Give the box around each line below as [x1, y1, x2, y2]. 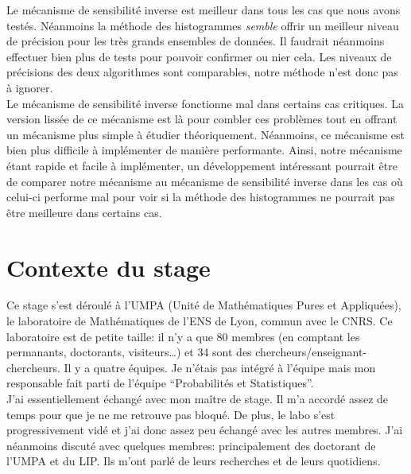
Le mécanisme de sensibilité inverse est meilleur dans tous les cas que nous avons [6, 2, 401, 17]
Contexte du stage [6, 251, 211, 283]
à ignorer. [6, 79, 53, 95]
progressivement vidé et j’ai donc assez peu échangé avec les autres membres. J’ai [6, 422, 403, 438]
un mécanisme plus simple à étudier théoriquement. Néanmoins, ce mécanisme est [6, 126, 405, 142]
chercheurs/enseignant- [255, 344, 367, 360]
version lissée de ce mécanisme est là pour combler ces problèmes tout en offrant [6, 111, 397, 127]
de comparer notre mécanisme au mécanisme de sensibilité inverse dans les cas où [6, 173, 403, 189]
